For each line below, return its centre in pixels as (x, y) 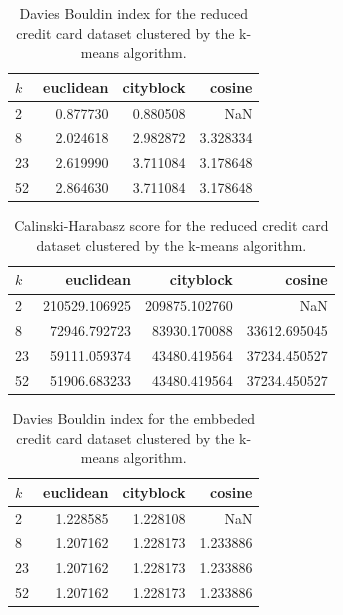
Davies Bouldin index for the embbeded (133, 417)
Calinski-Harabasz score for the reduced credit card (171, 225)
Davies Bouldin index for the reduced (133, 13)
